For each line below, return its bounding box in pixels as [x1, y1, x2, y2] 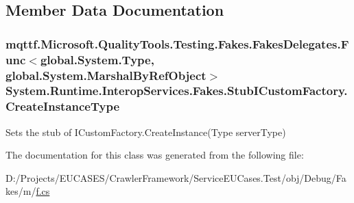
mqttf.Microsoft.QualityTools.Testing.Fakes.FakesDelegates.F [5, 35, 349, 52]
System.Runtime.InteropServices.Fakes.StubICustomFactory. [5, 82, 348, 99]
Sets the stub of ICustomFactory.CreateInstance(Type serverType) [5, 124, 286, 139]
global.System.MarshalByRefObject [5, 66, 206, 83]
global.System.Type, [40, 51, 154, 68]
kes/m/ [5, 184, 36, 198]
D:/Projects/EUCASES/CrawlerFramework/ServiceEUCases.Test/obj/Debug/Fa [5, 170, 346, 185]
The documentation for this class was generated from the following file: [5, 148, 304, 162]
